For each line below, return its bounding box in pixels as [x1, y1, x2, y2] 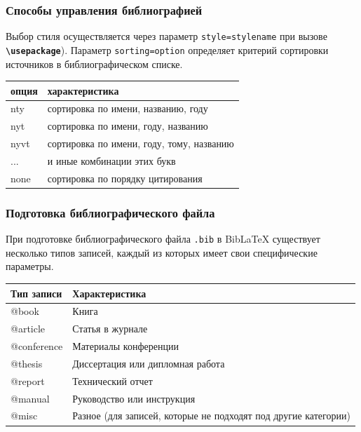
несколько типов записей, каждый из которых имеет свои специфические [6, 245, 318, 259]
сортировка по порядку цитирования [47, 170, 203, 185]
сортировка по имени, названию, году [47, 101, 208, 116]
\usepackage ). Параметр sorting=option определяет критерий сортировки [6, 42, 329, 57]
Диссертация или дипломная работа [72, 356, 225, 370]
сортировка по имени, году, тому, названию [47, 136, 234, 151]
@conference [11, 339, 63, 353]
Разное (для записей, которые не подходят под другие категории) [72, 408, 350, 423]
